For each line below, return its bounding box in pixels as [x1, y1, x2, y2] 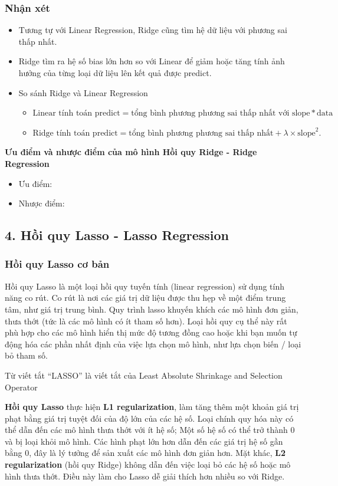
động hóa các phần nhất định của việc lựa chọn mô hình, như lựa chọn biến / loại [5, 337, 301, 350]
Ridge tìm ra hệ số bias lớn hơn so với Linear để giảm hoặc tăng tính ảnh [18, 55, 285, 67]
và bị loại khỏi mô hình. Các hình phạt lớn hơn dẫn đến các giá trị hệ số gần [5, 435, 283, 447]
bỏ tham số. [5, 349, 48, 362]
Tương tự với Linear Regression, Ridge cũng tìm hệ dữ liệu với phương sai [18, 24, 287, 36]
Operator [5, 380, 38, 393]
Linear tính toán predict [32, 109, 120, 118]
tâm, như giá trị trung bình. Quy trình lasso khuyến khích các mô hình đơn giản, [5, 303, 298, 315]
